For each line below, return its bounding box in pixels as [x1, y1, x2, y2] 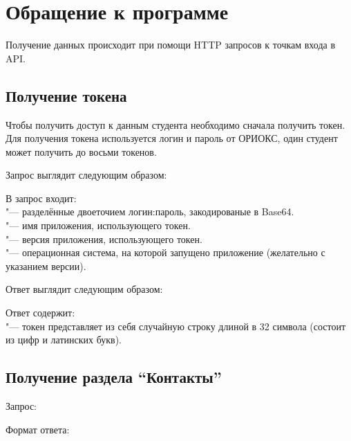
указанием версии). [6, 258, 86, 273]
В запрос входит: [6, 190, 77, 205]
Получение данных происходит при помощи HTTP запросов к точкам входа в [6, 37, 336, 52]
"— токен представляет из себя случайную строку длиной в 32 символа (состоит [6, 318, 346, 333]
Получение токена [6, 84, 127, 106]
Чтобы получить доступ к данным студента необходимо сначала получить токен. [6, 117, 345, 132]
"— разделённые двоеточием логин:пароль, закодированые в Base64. [6, 204, 294, 219]
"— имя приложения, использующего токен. [6, 218, 191, 233]
